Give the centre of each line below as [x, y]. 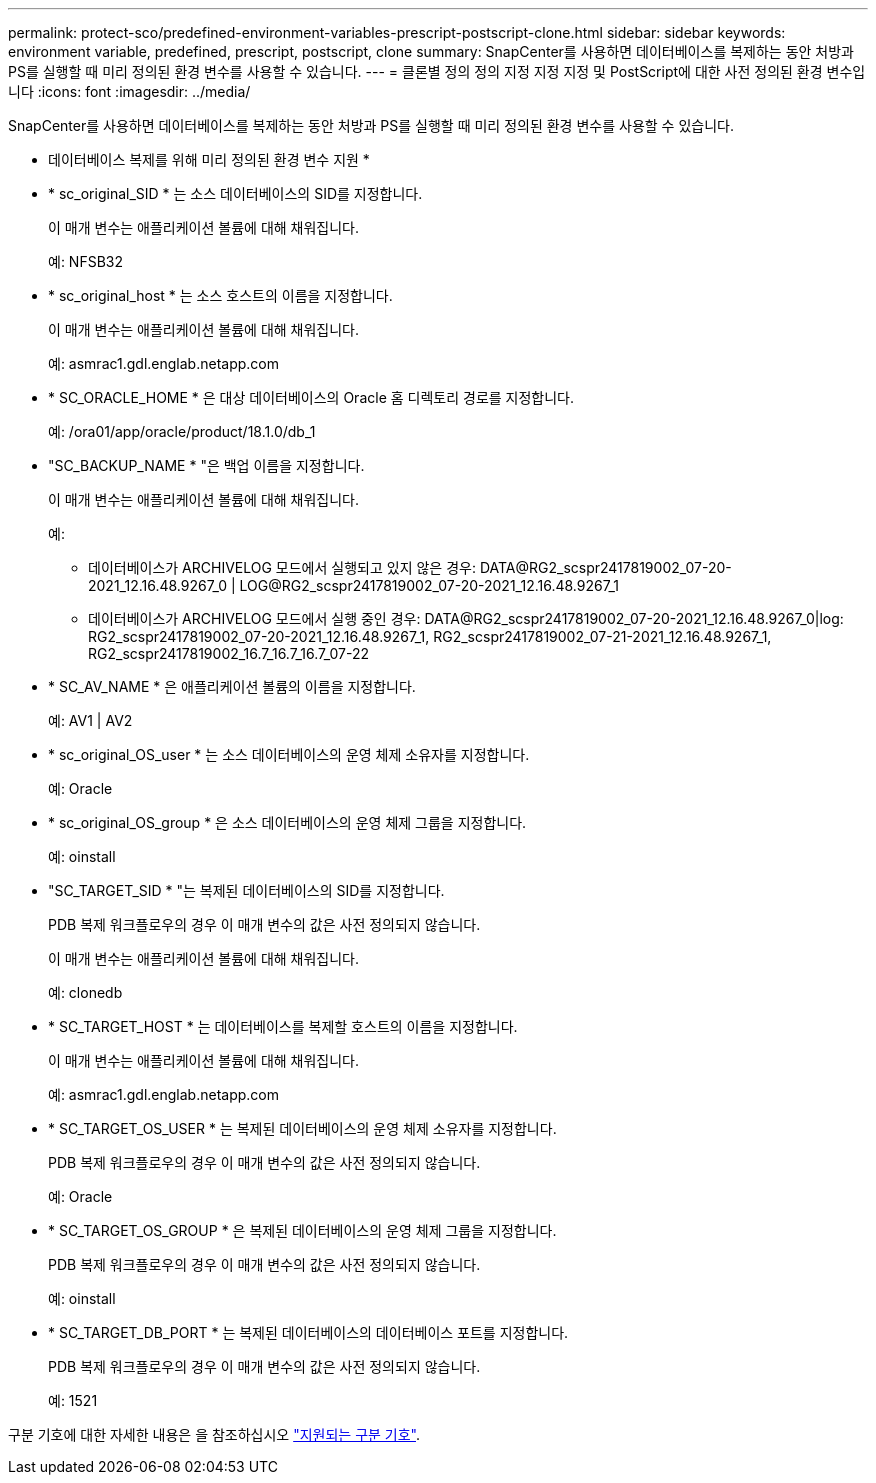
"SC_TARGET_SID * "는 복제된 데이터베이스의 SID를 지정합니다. [246, 890]
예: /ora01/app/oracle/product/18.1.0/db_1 [182, 431]
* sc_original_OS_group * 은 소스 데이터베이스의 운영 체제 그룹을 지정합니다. [287, 822]
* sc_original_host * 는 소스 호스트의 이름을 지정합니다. [220, 295]
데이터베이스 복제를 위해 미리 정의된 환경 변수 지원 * [209, 159]
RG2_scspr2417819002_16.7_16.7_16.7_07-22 [228, 653]
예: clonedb [85, 992]
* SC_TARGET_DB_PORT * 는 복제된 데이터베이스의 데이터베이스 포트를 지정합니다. [308, 1332]
